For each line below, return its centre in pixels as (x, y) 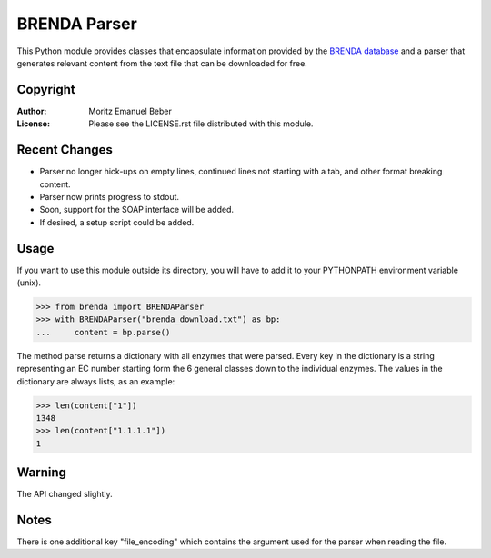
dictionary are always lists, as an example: (96, 381)
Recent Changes (65, 150)
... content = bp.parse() (103, 332)
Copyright (46, 90)
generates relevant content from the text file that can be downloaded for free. (162, 63)
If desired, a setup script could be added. (117, 222)
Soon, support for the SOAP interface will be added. (136, 210)
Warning (42, 473)
